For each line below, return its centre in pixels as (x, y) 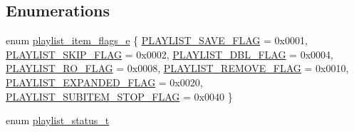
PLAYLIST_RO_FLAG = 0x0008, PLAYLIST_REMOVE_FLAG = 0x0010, (177, 68)
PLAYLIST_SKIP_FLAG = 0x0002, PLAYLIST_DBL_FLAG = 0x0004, (170, 54)
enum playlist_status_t (58, 120)
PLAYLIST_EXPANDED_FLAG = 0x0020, (104, 82)
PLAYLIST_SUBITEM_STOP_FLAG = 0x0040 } (119, 96)
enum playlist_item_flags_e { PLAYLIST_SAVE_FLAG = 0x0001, (157, 40)
